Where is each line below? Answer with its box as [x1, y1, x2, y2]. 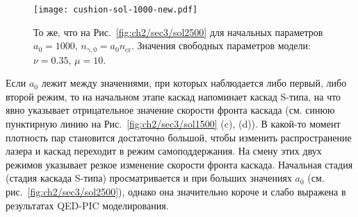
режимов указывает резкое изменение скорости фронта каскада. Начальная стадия [6, 157, 353, 171]
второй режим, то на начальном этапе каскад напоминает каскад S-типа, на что [6, 89, 341, 103]
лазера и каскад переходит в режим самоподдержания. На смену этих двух [6, 144, 322, 158]
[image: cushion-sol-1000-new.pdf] [33, 5, 198, 15]
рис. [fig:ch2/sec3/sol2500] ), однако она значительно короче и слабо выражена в [6, 184, 346, 199]
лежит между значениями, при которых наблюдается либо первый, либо [41, 76, 347, 90]
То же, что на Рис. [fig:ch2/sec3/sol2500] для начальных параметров [33, 24, 323, 39]
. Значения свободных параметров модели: [131, 38, 311, 53]
